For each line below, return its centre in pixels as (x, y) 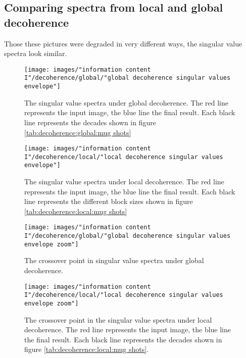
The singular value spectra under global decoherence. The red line (127, 102)
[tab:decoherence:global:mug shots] (78, 132)
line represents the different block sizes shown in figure (109, 201)
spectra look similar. (36, 53)
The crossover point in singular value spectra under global (114, 260)
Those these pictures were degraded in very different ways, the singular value (123, 43)
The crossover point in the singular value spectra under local (118, 319)
